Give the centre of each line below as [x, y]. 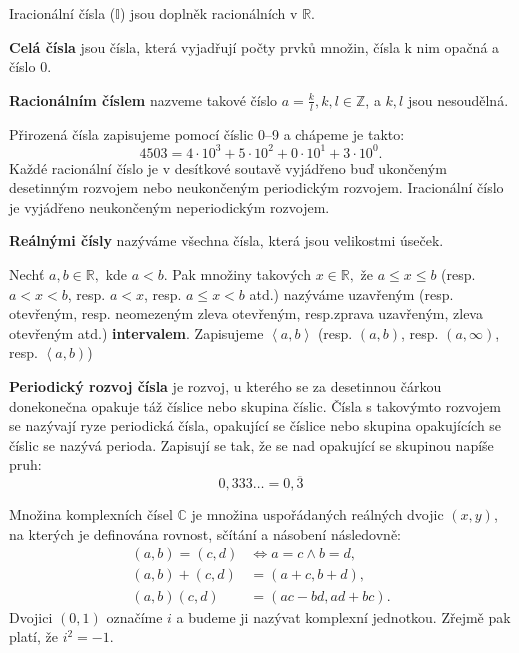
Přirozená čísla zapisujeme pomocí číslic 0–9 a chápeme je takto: [207, 133]
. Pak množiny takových [237, 274]
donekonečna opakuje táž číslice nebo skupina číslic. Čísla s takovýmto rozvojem [255, 405]
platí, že [33, 636]
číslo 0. [30, 66]
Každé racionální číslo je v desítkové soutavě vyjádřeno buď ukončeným [228, 167]
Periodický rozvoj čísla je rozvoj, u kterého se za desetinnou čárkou [225, 386]
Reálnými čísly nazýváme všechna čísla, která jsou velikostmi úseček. [226, 240]
